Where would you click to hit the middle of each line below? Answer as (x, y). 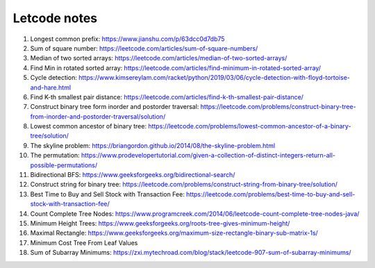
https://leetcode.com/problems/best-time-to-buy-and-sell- (271, 194)
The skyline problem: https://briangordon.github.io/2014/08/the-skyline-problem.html (153, 145)
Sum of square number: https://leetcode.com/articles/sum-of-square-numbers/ (144, 48)
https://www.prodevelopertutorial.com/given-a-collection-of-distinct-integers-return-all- (208, 156)
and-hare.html (51, 87)
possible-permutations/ (64, 165)
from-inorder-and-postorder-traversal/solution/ (98, 116)
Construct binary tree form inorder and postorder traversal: (115, 107)
